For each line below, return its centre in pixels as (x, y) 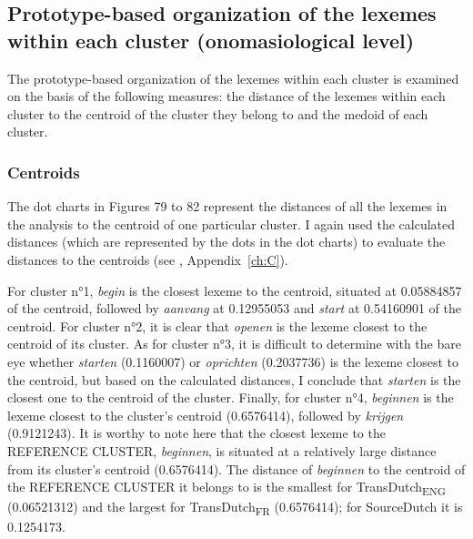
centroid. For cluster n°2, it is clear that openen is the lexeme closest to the (217, 325)
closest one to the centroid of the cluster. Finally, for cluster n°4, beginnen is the (231, 397)
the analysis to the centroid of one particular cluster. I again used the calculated (231, 224)
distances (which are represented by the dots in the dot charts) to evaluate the (226, 242)
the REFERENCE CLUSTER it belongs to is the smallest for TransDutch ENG (226, 488)
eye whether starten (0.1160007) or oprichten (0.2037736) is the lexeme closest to (233, 361)
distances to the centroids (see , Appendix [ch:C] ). (148, 259)
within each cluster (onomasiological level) (211, 40)
